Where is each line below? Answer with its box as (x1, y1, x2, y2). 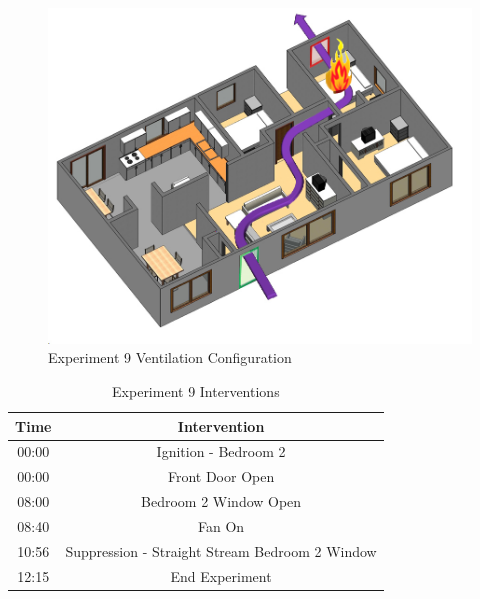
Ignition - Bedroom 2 (156, 441, 286, 462)
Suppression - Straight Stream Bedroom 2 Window (65, 540, 377, 561)
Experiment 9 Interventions (112, 381, 280, 402)
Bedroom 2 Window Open (141, 491, 302, 512)
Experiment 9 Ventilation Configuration (48, 347, 292, 368)
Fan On (198, 515, 245, 536)
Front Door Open (167, 466, 275, 487)
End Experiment (170, 565, 272, 586)
